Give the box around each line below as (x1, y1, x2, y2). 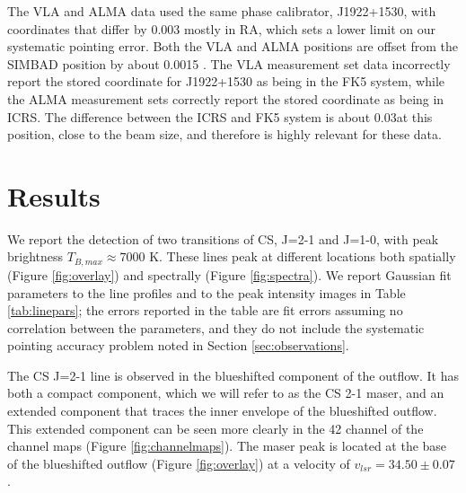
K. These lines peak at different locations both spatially (149, 247, 456, 266)
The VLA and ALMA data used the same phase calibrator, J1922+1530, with (7, 2, 436, 20)
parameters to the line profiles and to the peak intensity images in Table (7, 283, 406, 302)
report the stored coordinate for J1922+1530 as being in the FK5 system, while (7, 72, 445, 91)
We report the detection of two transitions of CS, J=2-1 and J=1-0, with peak (7, 229, 439, 248)
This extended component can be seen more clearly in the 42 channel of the (7, 418, 424, 437)
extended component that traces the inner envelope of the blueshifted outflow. (7, 401, 437, 420)
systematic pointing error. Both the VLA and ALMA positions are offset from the (7, 37, 459, 56)
